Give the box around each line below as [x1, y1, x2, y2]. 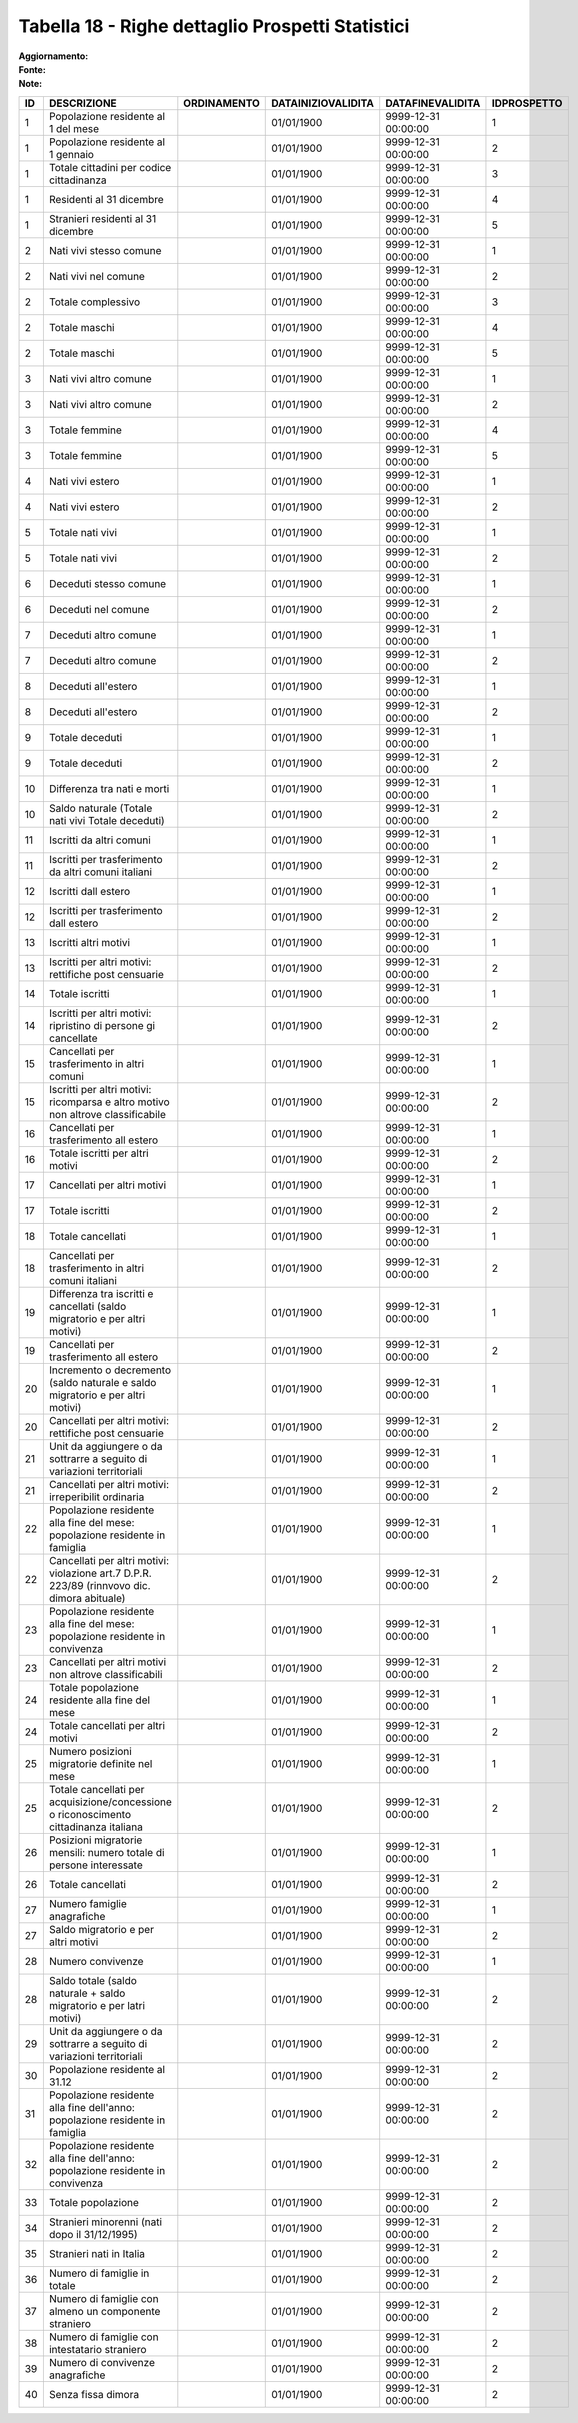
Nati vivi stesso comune [48, 243, 162, 257]
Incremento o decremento [48, 1363, 172, 1377]
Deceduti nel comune [48, 602, 150, 616]
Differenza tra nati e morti [48, 781, 170, 795]
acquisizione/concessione [48, 1795, 172, 1809]
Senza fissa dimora [48, 2387, 140, 2401]
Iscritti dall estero [48, 884, 130, 898]
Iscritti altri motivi [48, 935, 130, 949]
